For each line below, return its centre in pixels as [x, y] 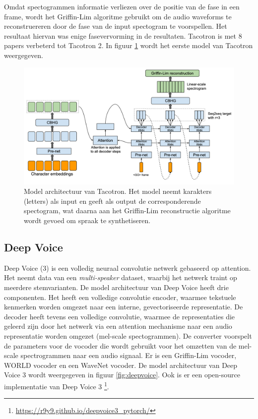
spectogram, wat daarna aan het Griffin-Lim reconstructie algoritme [127, 210]
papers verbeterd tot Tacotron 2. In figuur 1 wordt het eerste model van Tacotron [129, 45]
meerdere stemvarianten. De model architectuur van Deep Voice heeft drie [116, 287]
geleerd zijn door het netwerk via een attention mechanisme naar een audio [118, 326]
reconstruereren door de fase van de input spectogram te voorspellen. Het [116, 26]
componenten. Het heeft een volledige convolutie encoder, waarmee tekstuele [120, 297]
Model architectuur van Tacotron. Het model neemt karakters [118, 191]
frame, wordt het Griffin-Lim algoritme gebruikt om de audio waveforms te [118, 16]
